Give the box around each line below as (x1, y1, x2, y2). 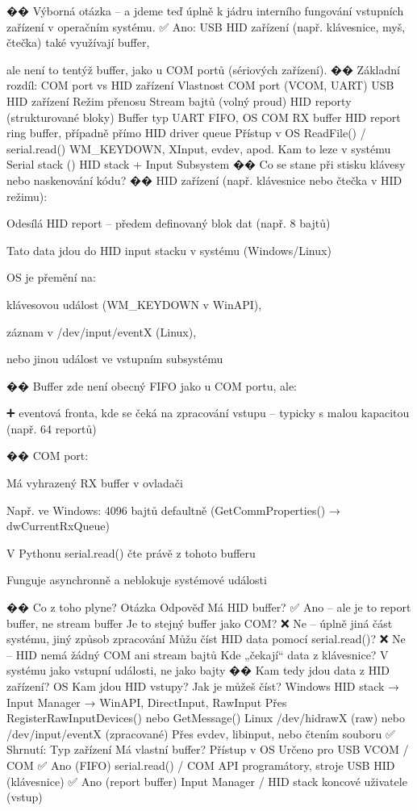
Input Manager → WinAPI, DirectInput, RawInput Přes (6, 693, 287, 710)
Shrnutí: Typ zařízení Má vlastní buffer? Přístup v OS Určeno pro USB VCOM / (6, 741, 409, 758)
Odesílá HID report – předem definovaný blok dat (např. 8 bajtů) (6, 215, 331, 232)
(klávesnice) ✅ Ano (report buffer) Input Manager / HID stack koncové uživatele (6, 772, 407, 789)
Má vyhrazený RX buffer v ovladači (6, 474, 183, 491)
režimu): (6, 187, 48, 204)
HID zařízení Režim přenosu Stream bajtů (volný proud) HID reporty (6, 92, 352, 109)
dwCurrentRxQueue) (6, 517, 110, 534)
